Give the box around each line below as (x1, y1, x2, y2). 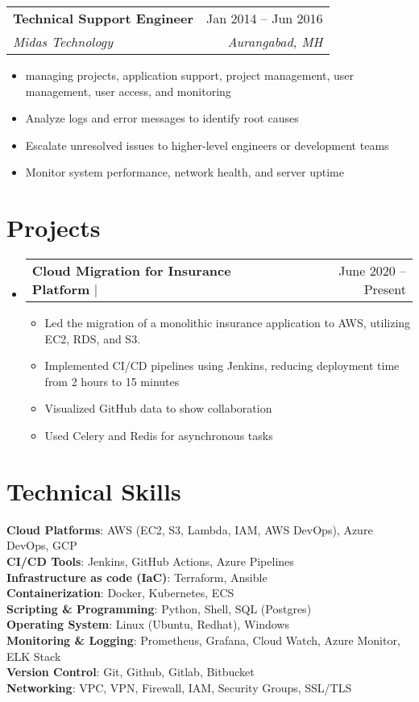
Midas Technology (13, 32, 113, 51)
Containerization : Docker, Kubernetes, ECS (6, 584, 234, 601)
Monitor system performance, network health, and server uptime (25, 164, 344, 181)
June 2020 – (338, 261, 406, 280)
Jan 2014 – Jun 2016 (206, 9, 323, 27)
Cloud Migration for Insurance (31, 261, 231, 280)
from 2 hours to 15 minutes (44, 372, 180, 389)
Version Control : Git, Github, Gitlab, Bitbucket (6, 663, 255, 680)
